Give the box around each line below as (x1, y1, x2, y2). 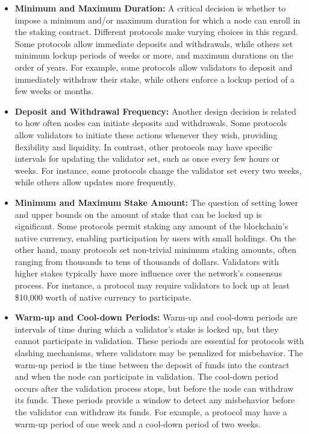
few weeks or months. (14, 85, 94, 97)
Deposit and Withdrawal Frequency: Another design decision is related (14, 104, 296, 117)
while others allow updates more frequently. (14, 176, 176, 188)
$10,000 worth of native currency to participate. (14, 290, 192, 303)
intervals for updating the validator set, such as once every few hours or (14, 152, 280, 165)
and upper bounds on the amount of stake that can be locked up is (14, 208, 262, 220)
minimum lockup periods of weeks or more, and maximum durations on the (14, 49, 293, 62)
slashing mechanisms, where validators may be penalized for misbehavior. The (14, 346, 303, 359)
